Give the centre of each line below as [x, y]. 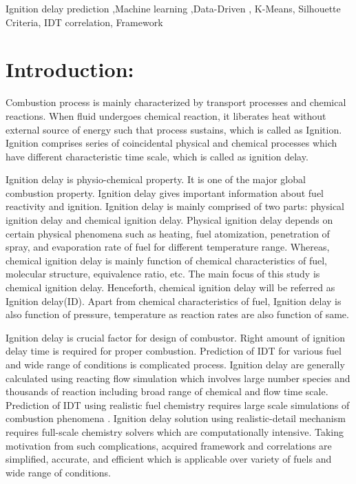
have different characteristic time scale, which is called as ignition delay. [157, 156]
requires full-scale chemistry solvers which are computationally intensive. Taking [175, 431]
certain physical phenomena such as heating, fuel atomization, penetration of [168, 233]
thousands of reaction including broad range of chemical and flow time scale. [167, 391]
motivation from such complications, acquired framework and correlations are [169, 445]
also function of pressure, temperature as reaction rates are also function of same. [177, 314]
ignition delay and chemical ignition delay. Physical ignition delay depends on [169, 220]
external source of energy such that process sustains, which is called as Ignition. [174, 129]
